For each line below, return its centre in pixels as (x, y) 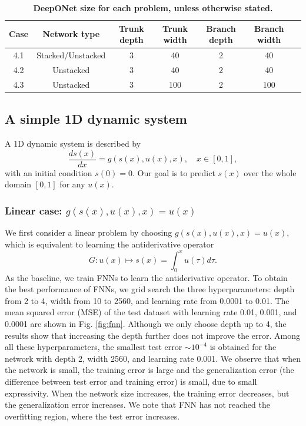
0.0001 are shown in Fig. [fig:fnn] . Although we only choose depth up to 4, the (146, 323)
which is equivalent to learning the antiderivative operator (109, 244)
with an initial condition (49, 172)
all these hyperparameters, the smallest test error (94, 347)
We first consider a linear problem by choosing (89, 232)
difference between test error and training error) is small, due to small (131, 381)
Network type (71, 34)
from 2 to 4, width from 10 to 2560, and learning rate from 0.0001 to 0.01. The (147, 300)
